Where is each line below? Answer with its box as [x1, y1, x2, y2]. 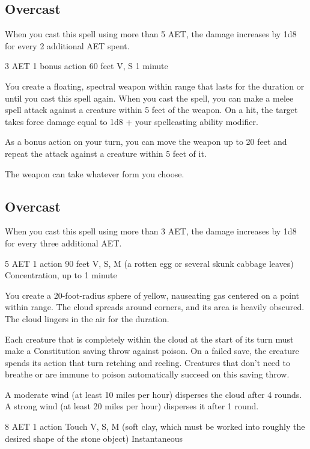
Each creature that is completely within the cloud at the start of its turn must [5, 332, 294, 345]
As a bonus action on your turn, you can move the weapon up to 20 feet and [5, 135, 287, 148]
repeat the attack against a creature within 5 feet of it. [5, 147, 207, 159]
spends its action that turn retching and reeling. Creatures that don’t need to [5, 356, 290, 368]
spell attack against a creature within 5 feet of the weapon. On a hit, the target [5, 103, 298, 116]
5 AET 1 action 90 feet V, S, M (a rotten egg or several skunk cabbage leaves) [5, 257, 294, 269]
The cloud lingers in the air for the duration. [5, 312, 169, 325]
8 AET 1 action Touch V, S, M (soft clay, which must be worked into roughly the [5, 420, 305, 433]
